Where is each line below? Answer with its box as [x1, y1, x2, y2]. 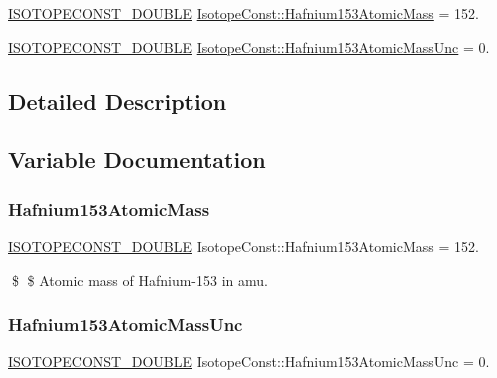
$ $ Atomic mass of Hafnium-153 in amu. [11, 269, 268, 290]
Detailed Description [8, 85, 227, 116]
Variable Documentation [8, 144, 266, 175]
